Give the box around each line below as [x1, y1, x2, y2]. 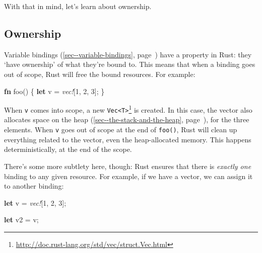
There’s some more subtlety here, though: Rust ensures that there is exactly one [4, 160, 251, 171]
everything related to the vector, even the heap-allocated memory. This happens [4, 134, 251, 144]
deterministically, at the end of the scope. [4, 144, 132, 154]
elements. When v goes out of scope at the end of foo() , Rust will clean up [4, 124, 237, 135]
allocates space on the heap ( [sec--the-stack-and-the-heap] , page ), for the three [4, 114, 249, 125]
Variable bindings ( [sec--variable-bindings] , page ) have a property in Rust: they [4, 49, 252, 59]
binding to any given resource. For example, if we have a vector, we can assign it [4, 171, 253, 181]
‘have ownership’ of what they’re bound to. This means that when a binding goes [4, 59, 255, 69]
